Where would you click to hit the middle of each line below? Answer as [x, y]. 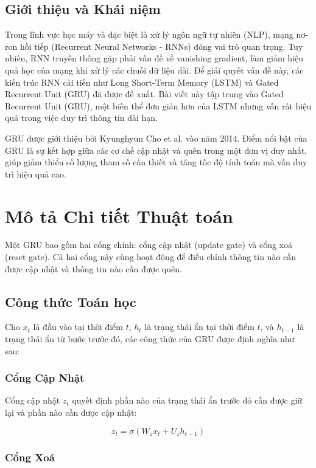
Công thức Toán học [71, 301]
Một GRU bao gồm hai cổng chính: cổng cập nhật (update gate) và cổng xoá [149, 245]
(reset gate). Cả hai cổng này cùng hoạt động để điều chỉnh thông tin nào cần [151, 257]
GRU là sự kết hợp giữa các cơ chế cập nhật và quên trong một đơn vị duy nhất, [156, 150]
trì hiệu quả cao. [36, 174]
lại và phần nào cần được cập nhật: [71, 412]
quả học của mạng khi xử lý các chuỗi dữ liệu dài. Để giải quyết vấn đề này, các [154, 70]
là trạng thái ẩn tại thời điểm [199, 327]
